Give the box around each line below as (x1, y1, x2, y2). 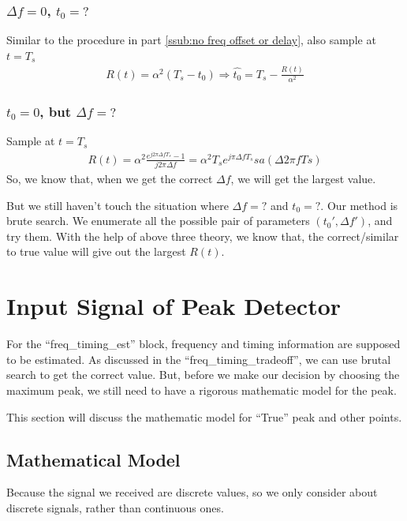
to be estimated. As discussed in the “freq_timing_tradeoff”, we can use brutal (6, 350, 391, 367)
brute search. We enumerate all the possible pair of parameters (6, 212, 310, 229)
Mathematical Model (6, 447, 181, 471)
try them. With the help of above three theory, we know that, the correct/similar (6, 227, 399, 244)
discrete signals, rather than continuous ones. (6, 499, 224, 515)
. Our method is (320, 197, 398, 213)
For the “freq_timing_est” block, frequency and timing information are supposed (6, 335, 401, 352)
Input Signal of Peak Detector (6, 290, 342, 322)
